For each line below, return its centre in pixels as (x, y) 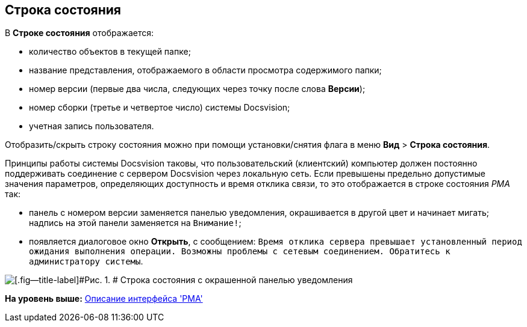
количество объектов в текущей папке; (110, 52)
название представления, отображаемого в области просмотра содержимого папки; (205, 70)
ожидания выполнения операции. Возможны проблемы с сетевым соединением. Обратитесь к (240, 252)
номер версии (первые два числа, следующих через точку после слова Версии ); (197, 89)
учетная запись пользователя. (92, 126)
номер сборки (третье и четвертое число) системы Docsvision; (160, 108)
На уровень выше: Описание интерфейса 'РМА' (104, 299)
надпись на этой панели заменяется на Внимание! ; (135, 223)
